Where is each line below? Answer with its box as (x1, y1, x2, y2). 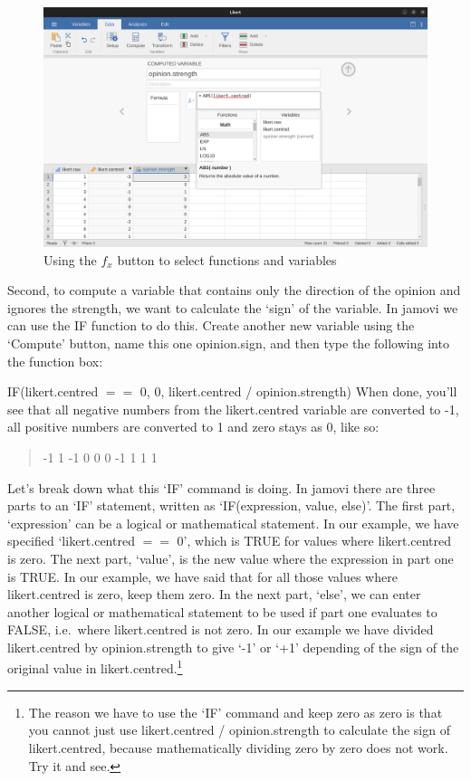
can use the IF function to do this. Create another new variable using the (7, 316, 415, 335)
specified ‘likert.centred (7, 531, 135, 550)
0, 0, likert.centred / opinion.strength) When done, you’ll (139, 382, 457, 401)
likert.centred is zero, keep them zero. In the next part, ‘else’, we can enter (7, 585, 421, 604)
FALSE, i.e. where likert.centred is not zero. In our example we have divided (7, 620, 434, 639)
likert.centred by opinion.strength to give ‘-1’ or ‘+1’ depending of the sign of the (7, 637, 459, 656)
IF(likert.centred (7, 382, 99, 401)
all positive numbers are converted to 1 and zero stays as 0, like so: (7, 417, 380, 436)
